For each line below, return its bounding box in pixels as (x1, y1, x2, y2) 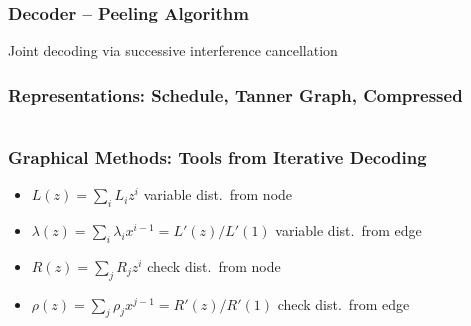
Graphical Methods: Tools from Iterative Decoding (8, 144, 427, 169)
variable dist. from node (143, 184, 293, 205)
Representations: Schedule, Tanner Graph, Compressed (8, 82, 463, 107)
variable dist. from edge (275, 220, 422, 241)
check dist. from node (147, 255, 281, 276)
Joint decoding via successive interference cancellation (8, 40, 338, 61)
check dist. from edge (277, 293, 410, 314)
